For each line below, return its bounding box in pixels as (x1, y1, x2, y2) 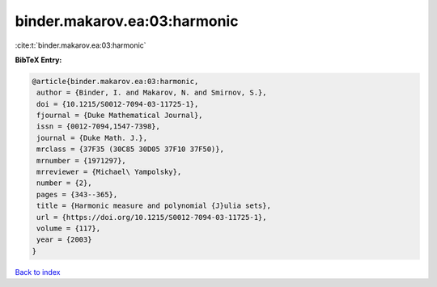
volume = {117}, (36, 224, 101, 233)
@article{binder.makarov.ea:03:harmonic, (32, 77, 199, 86)
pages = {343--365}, (36, 190, 118, 199)
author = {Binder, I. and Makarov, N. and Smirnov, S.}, (36, 88, 267, 97)
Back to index (15, 267, 61, 276)
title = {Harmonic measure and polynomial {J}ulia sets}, (36, 201, 271, 210)
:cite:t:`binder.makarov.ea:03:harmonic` (15, 40, 146, 50)
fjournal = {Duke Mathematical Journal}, (36, 111, 203, 120)
